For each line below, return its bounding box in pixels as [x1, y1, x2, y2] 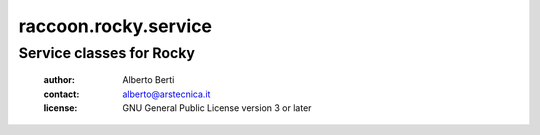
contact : [43, 88, 80, 100]
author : [43, 74, 75, 86]
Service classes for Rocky [18, 44, 195, 62]
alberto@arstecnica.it [122, 88, 211, 100]
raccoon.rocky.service [18, 15, 213, 37]
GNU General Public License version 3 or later [122, 101, 312, 114]
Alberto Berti [122, 74, 175, 86]
